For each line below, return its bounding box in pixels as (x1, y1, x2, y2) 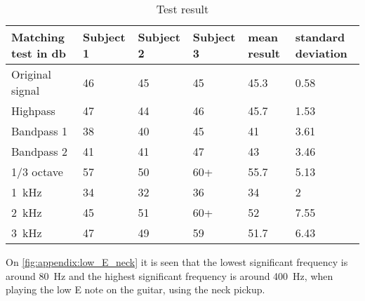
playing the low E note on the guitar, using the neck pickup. (6, 282, 265, 297)
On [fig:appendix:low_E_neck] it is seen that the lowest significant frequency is (6, 255, 348, 269)
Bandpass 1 (11, 123, 67, 139)
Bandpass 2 (11, 143, 67, 159)
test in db (11, 45, 67, 61)
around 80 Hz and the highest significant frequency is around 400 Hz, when (6, 268, 333, 283)
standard (295, 29, 345, 45)
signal (11, 82, 40, 98)
